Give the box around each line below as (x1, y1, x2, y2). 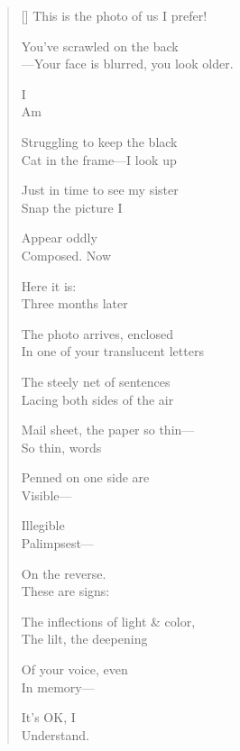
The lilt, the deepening (21, 629, 148, 648)
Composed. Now (21, 245, 112, 264)
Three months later (21, 294, 128, 313)
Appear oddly (21, 228, 97, 247)
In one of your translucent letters (21, 342, 204, 361)
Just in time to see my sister (21, 180, 179, 199)
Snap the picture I (21, 197, 123, 216)
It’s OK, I (21, 708, 76, 727)
